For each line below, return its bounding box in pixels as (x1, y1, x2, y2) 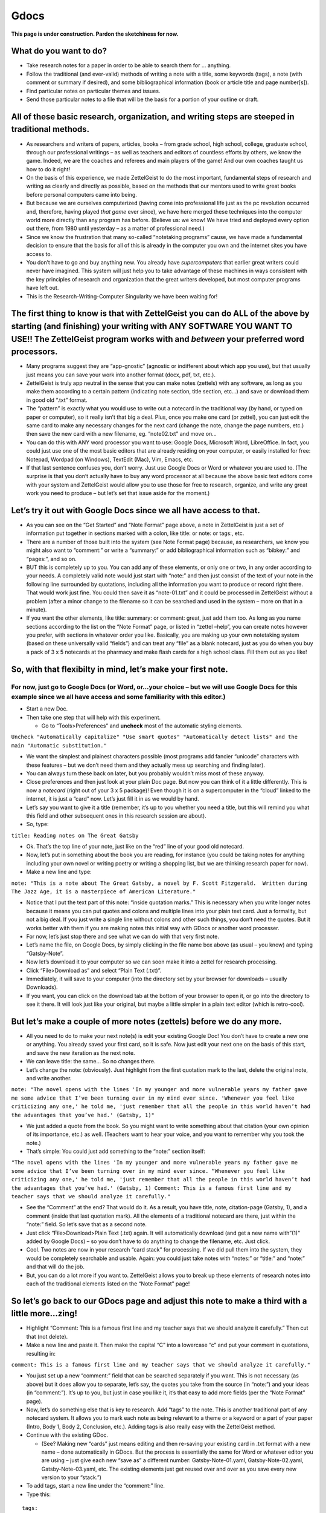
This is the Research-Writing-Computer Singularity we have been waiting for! (26, 292, 218, 300)
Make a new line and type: (26, 868, 92, 876)
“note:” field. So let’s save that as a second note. (26, 1221, 147, 1228)
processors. (11, 347, 58, 357)
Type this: (26, 1491, 51, 1498)
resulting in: (26, 1350, 56, 1357)
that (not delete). (26, 1333, 68, 1340)
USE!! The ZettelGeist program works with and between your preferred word (11, 333, 304, 344)
